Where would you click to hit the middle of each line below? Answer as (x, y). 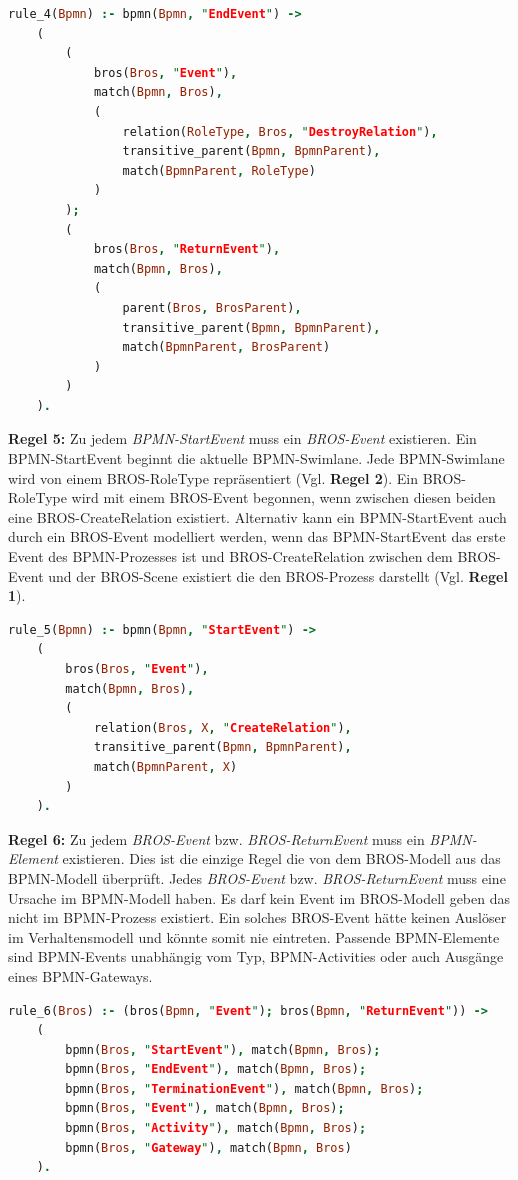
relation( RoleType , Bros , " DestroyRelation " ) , (280, 131)
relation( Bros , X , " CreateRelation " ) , (222, 727)
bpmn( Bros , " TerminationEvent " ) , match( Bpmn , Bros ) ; (244, 1088)
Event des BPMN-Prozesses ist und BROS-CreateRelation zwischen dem (230, 556)
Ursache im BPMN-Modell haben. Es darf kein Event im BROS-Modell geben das (259, 897)
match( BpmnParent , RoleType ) (219, 170)
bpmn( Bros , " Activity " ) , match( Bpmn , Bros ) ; (216, 1128)
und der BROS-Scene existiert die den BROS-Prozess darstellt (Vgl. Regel (278, 575)
